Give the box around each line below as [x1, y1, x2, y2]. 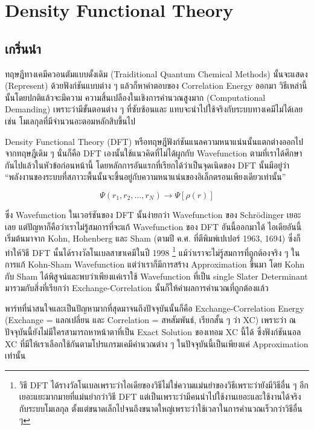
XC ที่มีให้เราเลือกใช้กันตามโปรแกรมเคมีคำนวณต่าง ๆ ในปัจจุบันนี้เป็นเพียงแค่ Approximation [5, 337, 309, 350]
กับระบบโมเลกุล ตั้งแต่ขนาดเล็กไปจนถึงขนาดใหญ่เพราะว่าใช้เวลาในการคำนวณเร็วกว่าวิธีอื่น [19, 402, 303, 414]
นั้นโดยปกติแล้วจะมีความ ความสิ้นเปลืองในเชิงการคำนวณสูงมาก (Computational [5, 91, 266, 103]
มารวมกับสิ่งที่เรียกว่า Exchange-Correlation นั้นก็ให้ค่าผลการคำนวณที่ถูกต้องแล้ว [5, 281, 269, 294]
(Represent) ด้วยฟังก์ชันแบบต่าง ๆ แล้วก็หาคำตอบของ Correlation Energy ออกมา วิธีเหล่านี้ [5, 79, 307, 92]
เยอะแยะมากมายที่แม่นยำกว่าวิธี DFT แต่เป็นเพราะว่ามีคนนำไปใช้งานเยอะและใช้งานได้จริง [19, 390, 301, 403]
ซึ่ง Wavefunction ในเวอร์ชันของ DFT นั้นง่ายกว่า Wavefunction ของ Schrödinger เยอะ [5, 208, 301, 220]
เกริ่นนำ [5, 39, 41, 57]
